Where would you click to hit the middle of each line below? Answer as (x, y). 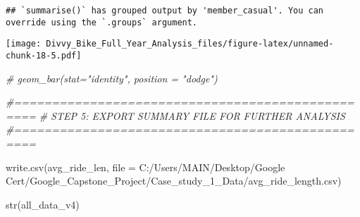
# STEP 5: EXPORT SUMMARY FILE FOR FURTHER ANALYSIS (192, 115)
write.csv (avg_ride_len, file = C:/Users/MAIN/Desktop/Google (145, 167)
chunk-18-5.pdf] (44, 55)
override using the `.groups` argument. (102, 22)
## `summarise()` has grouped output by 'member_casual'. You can (165, 11)
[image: (24, 44)
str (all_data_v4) (43, 204)
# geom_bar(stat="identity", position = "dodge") (112, 78)
